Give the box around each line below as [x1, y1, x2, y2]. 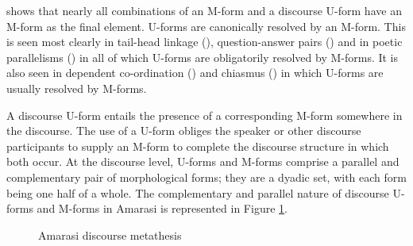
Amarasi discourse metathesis [38, 226, 182, 243]
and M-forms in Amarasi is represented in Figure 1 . [37, 200, 288, 217]
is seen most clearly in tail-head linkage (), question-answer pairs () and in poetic [6, 33, 403, 50]
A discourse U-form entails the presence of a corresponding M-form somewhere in [6, 106, 403, 123]
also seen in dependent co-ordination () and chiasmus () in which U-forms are [6, 64, 384, 81]
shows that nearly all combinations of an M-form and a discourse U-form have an [6, 2, 402, 18]
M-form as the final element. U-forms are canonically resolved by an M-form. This [6, 17, 406, 34]
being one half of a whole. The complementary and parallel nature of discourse [6, 184, 389, 201]
